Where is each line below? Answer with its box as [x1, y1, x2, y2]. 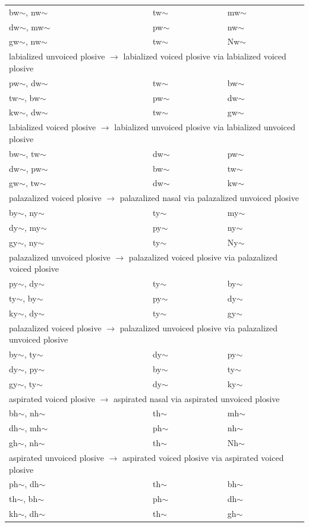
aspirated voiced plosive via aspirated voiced [122, 451, 284, 463]
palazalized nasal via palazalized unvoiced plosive [119, 192, 299, 204]
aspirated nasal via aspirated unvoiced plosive [113, 392, 280, 404]
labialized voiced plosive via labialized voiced [123, 50, 286, 62]
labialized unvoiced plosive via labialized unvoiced [114, 121, 295, 133]
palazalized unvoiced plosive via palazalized [119, 321, 278, 334]
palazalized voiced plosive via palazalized [128, 250, 278, 263]
